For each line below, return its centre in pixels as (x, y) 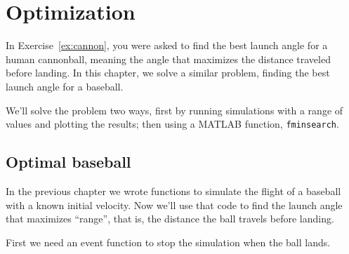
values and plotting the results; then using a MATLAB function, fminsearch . (172, 124)
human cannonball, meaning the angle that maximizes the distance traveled (168, 59)
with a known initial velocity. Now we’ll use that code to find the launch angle (174, 205)
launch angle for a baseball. (65, 86)
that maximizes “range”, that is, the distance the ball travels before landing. (170, 219)
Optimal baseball (68, 162)
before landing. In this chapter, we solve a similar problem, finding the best (168, 73)
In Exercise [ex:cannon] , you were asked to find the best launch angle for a (167, 45)
